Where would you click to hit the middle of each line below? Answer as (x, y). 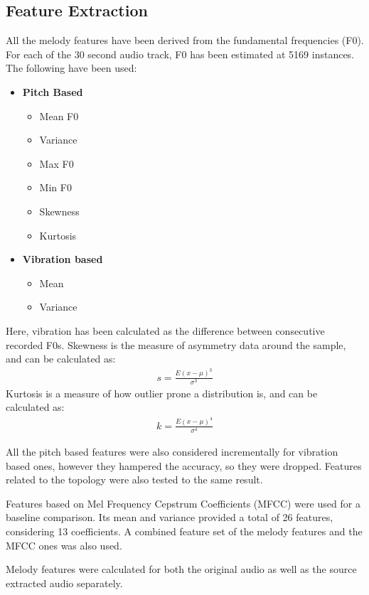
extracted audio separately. (64, 583)
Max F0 (57, 163)
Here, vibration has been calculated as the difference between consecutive (165, 330)
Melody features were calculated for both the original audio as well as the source (181, 569)
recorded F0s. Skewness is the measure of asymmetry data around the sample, (176, 344)
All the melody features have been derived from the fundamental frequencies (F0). (185, 40)
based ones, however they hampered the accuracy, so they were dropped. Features (184, 465)
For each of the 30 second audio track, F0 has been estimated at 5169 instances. (180, 54)
